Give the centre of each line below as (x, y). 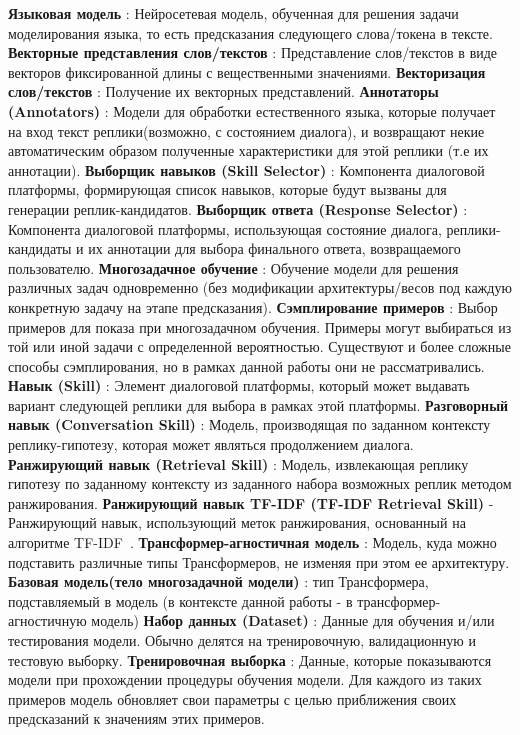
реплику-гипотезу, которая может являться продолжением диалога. (211, 444)
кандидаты (40, 248)
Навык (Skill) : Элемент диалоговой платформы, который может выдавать (239, 385)
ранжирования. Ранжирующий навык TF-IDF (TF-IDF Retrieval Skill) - (251, 502)
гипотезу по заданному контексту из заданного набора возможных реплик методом (260, 483)
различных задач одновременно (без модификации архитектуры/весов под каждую (260, 287)
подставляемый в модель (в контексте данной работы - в (180, 600)
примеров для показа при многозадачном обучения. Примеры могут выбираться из (260, 326)
